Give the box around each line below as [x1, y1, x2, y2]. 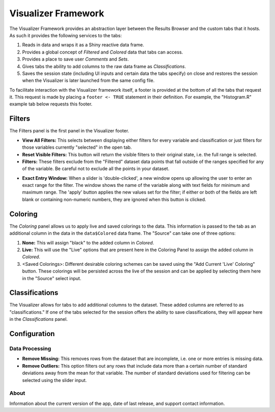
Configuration [9, 329, 55, 338]
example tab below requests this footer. [9, 101, 93, 107]
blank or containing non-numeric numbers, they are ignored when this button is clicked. [22, 196, 206, 202]
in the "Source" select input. [22, 275, 81, 281]
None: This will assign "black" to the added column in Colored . [22, 239, 154, 245]
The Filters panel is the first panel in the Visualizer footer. [9, 128, 129, 134]
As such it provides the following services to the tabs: [9, 32, 122, 38]
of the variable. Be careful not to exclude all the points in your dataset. [22, 166, 170, 172]
